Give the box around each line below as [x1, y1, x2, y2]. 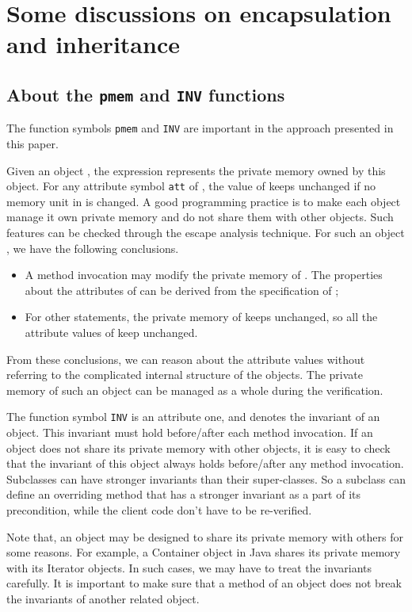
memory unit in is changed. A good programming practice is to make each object [6, 193, 401, 209]
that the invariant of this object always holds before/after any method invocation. [6, 455, 404, 472]
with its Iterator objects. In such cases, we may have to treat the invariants [6, 559, 372, 576]
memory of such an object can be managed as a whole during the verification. [6, 381, 383, 398]
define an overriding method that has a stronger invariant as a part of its [6, 486, 361, 503]
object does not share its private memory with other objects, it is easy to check [6, 439, 391, 456]
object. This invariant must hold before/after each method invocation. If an [6, 424, 373, 441]
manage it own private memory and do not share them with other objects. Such [6, 208, 394, 225]
